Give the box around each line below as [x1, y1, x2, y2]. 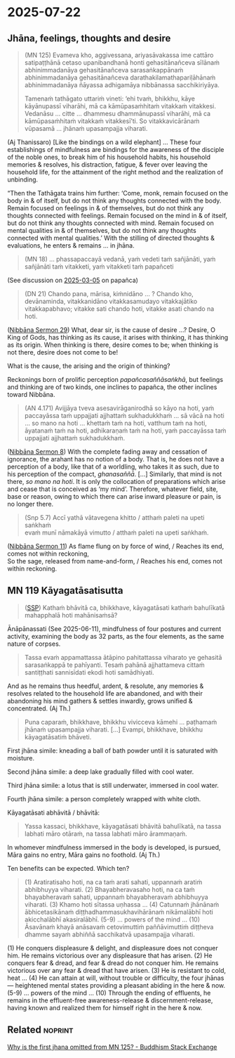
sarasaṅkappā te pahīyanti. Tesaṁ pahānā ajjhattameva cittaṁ [24, 661, 205, 669]
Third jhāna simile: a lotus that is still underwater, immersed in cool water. [7, 781, 220, 789]
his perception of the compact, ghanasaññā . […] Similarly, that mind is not [7, 470, 222, 478]
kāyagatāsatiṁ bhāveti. [24, 732, 92, 741]
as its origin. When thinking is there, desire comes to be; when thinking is [7, 340, 219, 349]
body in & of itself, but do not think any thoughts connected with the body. [7, 196, 222, 205]
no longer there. [7, 500, 54, 508]
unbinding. [7, 175, 39, 184]
